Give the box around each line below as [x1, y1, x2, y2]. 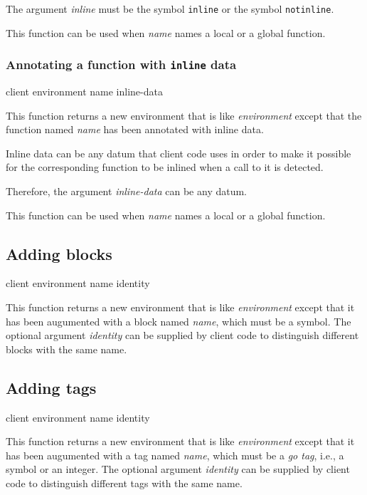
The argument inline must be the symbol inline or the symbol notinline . [6, 1, 334, 16]
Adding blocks [6, 242, 112, 264]
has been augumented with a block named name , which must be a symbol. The [6, 313, 351, 328]
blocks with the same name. [6, 341, 127, 356]
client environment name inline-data [6, 84, 163, 99]
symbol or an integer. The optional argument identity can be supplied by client [6, 462, 350, 476]
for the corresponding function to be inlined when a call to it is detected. [6, 160, 324, 174]
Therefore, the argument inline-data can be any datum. [6, 184, 248, 198]
